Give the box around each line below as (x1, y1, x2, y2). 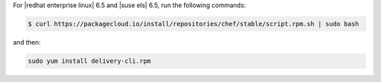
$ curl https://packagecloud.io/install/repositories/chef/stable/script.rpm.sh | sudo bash (28, 20, 359, 28)
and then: (13, 37, 41, 46)
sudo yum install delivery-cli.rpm (28, 57, 151, 65)
